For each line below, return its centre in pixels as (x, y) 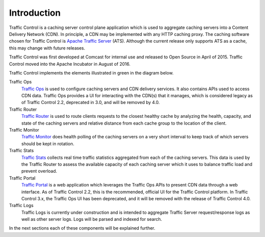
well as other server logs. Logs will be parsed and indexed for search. (92, 219)
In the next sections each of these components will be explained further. (82, 228)
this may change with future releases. (47, 48)
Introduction (35, 13)
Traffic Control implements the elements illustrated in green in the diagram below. (91, 73)
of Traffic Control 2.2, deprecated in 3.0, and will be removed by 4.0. (91, 103)
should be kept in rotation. (48, 144)
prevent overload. (39, 171)
